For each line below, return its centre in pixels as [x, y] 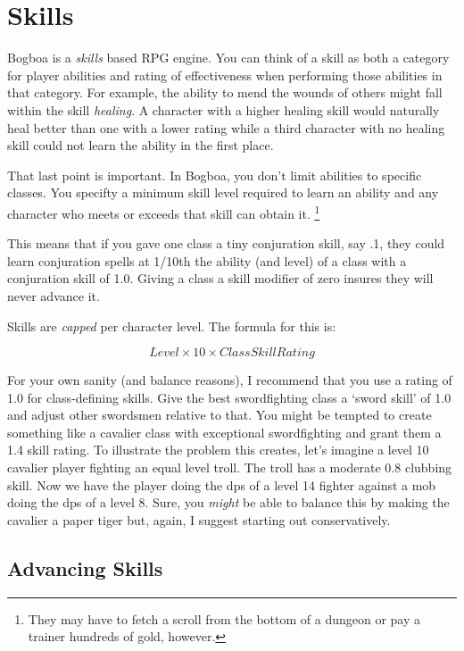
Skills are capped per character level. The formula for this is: [172, 325]
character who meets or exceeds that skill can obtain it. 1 [164, 212]
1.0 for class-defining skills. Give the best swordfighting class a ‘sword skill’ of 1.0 [229, 397]
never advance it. [54, 295]
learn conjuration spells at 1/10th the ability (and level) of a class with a [207, 260]
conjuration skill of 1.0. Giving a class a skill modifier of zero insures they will [220, 278]
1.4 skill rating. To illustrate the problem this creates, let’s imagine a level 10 [218, 450]
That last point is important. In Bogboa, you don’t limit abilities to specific [215, 175]
